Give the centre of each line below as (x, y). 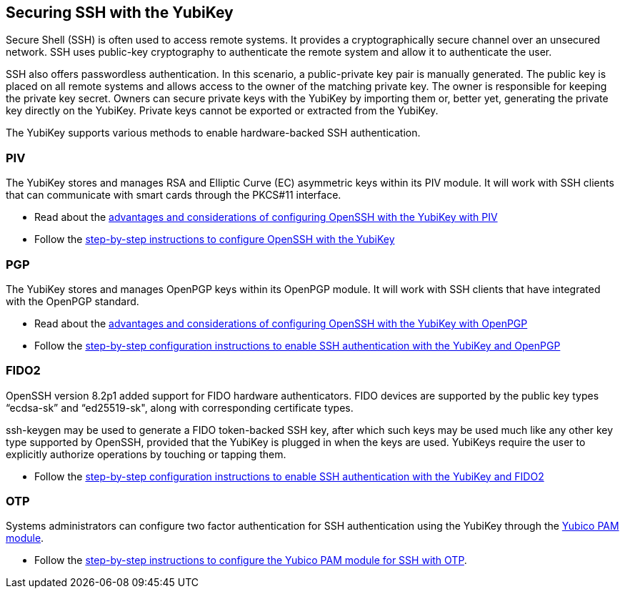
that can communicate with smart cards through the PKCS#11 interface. (174, 195)
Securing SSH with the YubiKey (120, 13)
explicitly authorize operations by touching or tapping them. (146, 454)
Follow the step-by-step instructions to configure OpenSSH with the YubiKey (215, 239)
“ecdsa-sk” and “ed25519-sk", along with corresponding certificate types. (180, 407)
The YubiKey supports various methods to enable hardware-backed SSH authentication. (213, 133)
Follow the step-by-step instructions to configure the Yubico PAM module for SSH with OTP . (251, 560)
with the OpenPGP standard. (72, 301)
